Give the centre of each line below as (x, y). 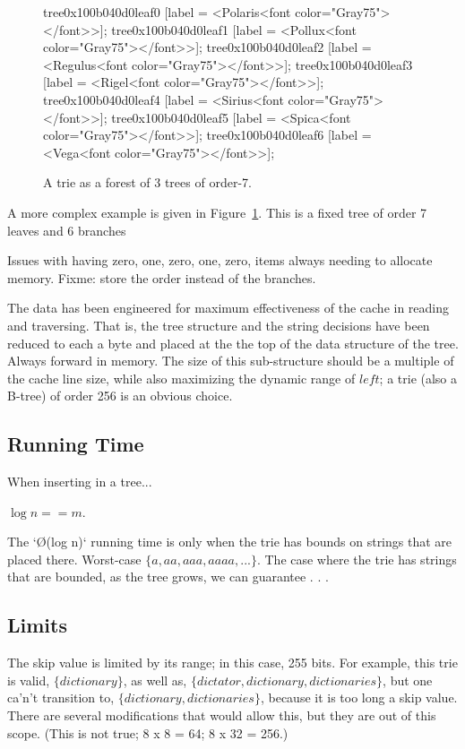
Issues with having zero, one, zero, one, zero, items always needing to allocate (220, 260)
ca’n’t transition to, (61, 697)
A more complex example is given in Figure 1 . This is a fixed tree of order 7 (217, 212)
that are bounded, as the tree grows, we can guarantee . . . (168, 577)
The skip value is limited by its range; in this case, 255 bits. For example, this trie (232, 663)
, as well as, (155, 680)
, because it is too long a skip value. (359, 697)
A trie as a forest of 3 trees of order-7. (147, 182)
